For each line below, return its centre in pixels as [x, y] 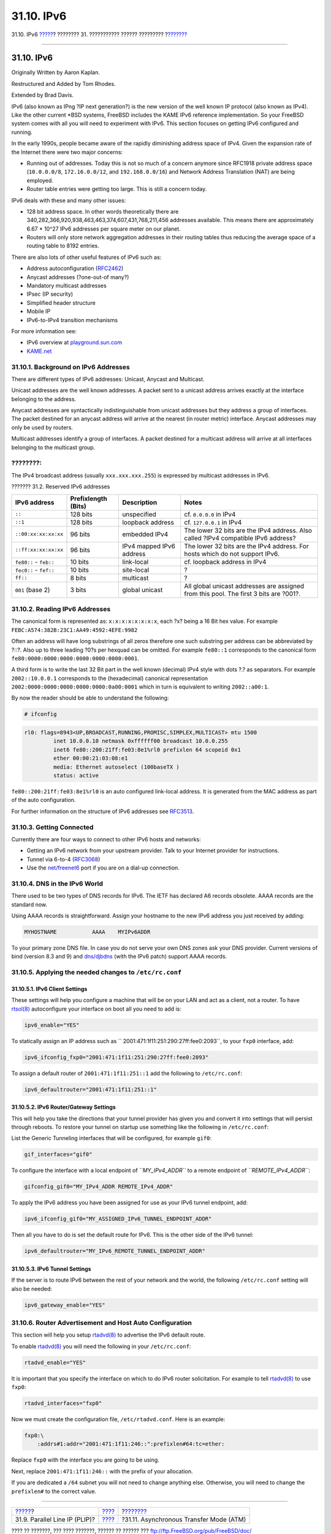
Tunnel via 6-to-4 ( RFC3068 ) [63, 859]
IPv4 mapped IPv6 [149, 546]
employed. [40, 180]
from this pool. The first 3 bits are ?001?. [242, 593]
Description [140, 502]
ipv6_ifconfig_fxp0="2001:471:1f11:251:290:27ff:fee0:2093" [116, 1057]
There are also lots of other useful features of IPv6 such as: [86, 257]
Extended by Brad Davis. [42, 95]
